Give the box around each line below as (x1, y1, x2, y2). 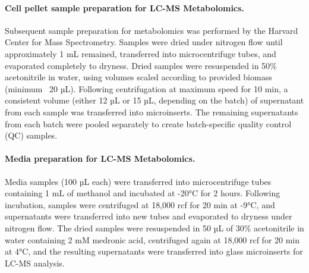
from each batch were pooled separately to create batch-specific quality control (5, 117, 292, 130)
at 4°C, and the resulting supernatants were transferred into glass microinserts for (5, 245, 303, 258)
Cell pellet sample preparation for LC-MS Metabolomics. (5, 1, 244, 14)
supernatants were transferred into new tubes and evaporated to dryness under (5, 210, 292, 222)
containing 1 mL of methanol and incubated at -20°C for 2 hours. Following (5, 187, 280, 199)
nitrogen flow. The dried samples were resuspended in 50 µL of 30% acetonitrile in (5, 221, 304, 234)
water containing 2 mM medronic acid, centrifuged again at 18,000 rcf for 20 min (5, 233, 300, 246)
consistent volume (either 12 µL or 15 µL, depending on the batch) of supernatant (5, 94, 304, 106)
